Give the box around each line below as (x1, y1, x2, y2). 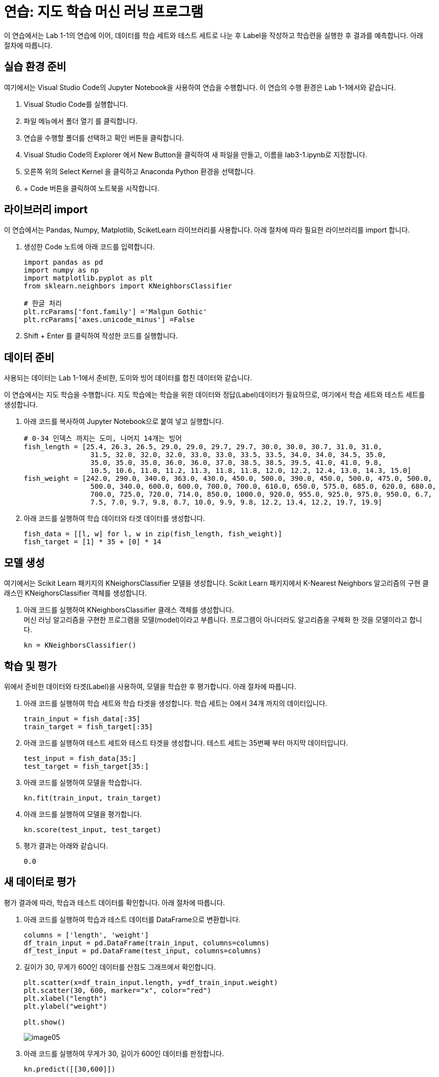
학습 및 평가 (4, 659, 57, 672)
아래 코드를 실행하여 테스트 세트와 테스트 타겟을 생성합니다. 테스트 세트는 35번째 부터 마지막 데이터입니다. (24, 738, 348, 747)
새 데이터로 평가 (4, 876, 76, 889)
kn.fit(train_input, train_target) (24, 794, 162, 802)
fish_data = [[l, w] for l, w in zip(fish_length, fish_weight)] (24, 530, 282, 538)
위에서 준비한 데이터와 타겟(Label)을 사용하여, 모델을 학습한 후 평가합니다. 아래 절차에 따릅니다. (4, 682, 296, 691)
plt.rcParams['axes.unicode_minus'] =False (24, 316, 195, 324)
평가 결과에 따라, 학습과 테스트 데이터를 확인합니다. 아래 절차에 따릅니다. (4, 898, 225, 907)
